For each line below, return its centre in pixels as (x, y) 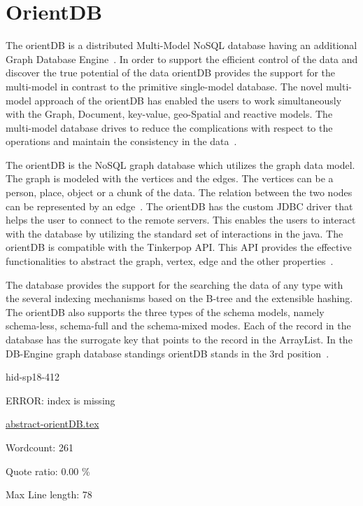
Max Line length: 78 (49, 494)
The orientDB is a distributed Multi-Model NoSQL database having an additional (181, 45)
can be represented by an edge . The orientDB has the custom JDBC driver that (179, 206)
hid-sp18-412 (33, 377)
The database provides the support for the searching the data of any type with (175, 284)
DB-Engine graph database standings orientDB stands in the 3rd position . (168, 353)
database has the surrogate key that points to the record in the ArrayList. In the (179, 339)
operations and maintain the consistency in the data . (121, 141)
